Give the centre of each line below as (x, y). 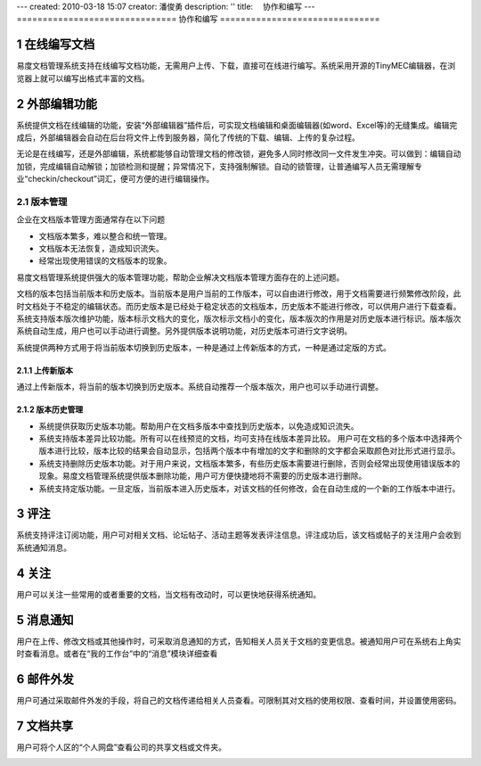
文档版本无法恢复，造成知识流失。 (101, 249)
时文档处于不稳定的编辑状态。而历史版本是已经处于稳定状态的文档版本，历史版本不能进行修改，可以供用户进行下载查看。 (239, 306)
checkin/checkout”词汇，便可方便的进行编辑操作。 (121, 179)
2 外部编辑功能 (57, 104)
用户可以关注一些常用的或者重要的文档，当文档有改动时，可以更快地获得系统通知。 (168, 594)
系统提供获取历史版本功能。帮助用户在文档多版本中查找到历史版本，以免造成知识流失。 (199, 426)
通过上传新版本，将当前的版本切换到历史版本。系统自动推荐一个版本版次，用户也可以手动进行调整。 (200, 387)
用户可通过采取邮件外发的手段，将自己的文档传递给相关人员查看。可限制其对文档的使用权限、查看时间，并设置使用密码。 (239, 700)
